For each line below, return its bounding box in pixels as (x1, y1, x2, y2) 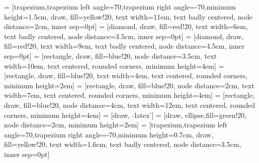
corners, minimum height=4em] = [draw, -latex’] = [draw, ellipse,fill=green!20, (4, 109, 247, 120)
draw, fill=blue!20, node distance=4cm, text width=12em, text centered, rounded (4, 99, 255, 110)
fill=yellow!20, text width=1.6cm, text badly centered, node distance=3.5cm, (4, 139, 241, 149)
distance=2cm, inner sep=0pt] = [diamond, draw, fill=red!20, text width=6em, (4, 21, 248, 32)
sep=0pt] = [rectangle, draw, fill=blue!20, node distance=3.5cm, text (4, 50, 217, 61)
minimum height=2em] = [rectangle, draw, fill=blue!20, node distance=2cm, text (4, 80, 254, 90)
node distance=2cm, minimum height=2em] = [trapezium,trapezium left (4, 119, 228, 130)
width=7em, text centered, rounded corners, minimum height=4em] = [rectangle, (4, 90, 255, 100)
